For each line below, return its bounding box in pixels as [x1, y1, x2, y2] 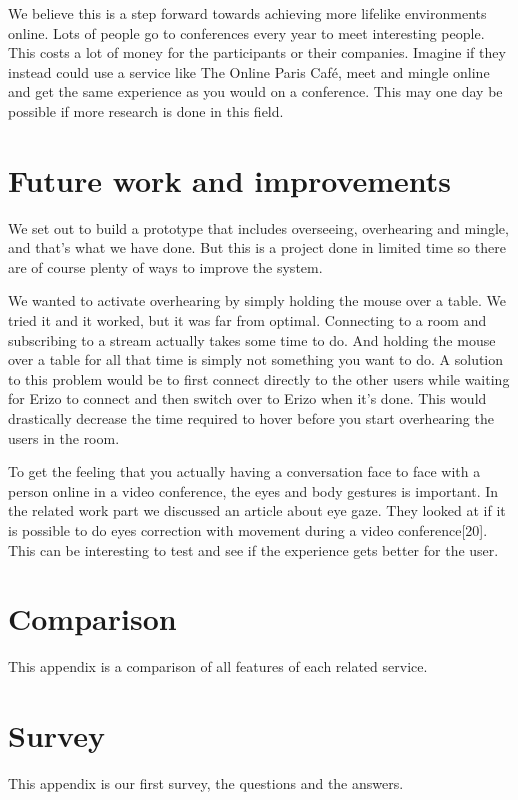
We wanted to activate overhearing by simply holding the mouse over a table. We [8, 290, 507, 311]
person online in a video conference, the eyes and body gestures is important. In [8, 480, 499, 501]
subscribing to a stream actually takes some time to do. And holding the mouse [8, 329, 496, 350]
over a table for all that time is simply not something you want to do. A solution [8, 349, 504, 370]
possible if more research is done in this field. [8, 100, 284, 121]
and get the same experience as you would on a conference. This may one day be [8, 81, 503, 102]
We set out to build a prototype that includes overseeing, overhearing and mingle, [8, 217, 509, 238]
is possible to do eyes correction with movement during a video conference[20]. [8, 520, 488, 540]
